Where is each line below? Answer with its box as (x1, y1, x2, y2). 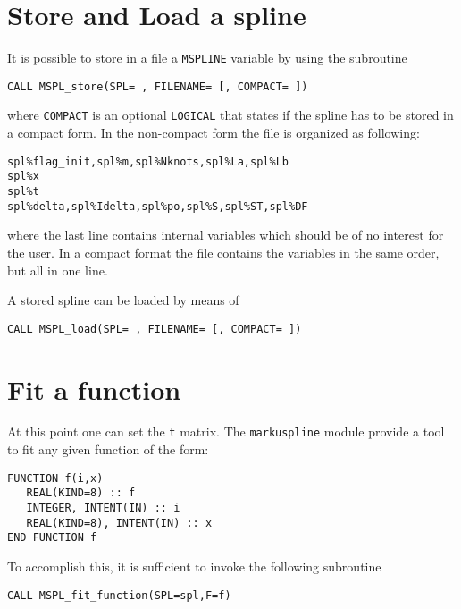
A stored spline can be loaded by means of (7, 291, 239, 309)
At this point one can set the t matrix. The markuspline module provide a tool (7, 422, 445, 441)
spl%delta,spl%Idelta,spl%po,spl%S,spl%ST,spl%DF (7, 199, 308, 213)
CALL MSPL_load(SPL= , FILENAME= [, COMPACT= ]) (7, 322, 302, 335)
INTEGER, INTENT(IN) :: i (26, 502, 180, 515)
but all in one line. (7, 260, 108, 279)
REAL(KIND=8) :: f (26, 486, 136, 500)
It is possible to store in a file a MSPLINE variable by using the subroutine (7, 48, 407, 67)
